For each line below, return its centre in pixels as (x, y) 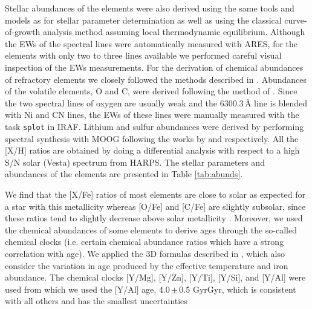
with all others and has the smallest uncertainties (96, 301)
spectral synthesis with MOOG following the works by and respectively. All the (152, 138)
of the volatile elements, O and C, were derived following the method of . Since (151, 91)
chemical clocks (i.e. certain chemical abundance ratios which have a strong (145, 242)
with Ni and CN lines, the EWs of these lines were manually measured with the (152, 115)
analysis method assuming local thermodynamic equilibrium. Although (174, 32)
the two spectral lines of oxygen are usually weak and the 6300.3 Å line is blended (156, 102)
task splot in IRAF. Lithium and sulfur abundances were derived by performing (154, 126)
